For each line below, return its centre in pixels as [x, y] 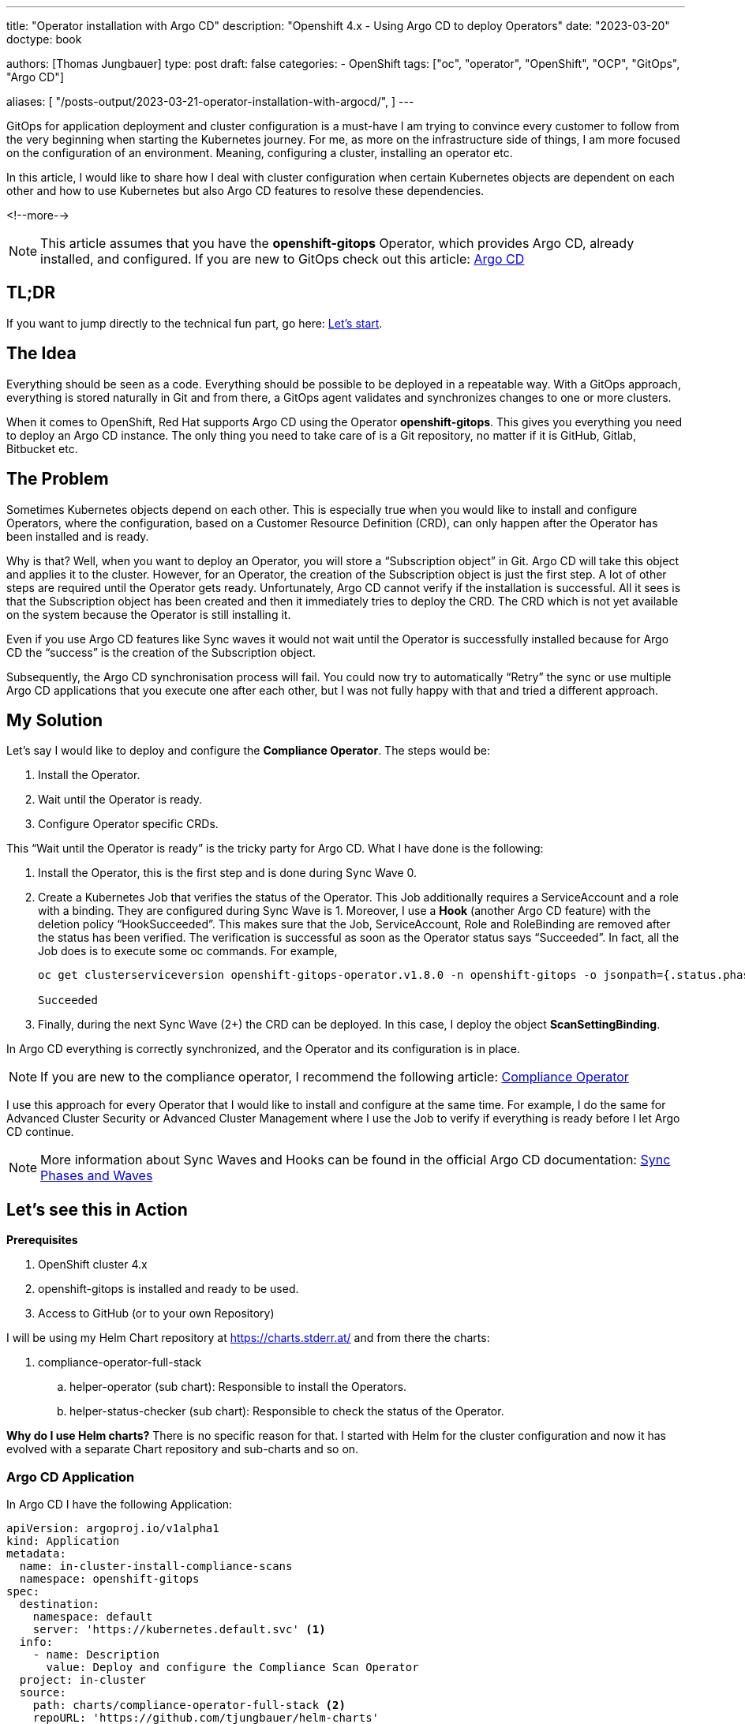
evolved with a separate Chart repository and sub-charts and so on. [183, 1449]
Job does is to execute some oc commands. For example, [188, 951]
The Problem [58, 479]
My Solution [55, 720]
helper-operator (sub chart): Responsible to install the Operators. [238, 1387]
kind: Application [63, 1540]
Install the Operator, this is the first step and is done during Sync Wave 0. [228, 873]
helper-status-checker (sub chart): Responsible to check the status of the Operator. [287, 1411]
